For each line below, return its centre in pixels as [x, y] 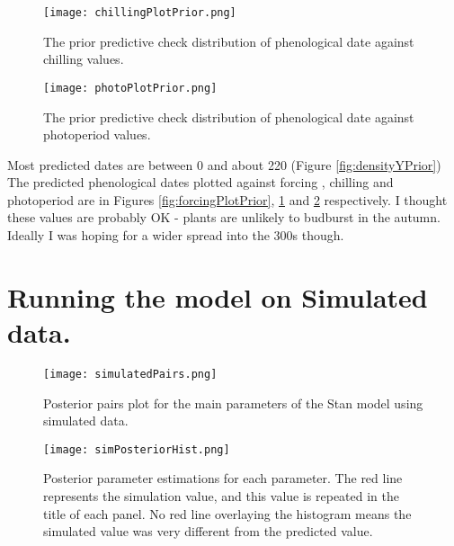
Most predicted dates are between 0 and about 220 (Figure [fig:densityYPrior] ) [224, 164]
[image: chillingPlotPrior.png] [140, 13]
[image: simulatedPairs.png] [130, 374]
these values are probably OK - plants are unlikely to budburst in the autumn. [224, 217]
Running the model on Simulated [218, 296]
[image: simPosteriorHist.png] [137, 449]
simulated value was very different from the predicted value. [208, 531]
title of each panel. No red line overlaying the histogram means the [227, 513]
